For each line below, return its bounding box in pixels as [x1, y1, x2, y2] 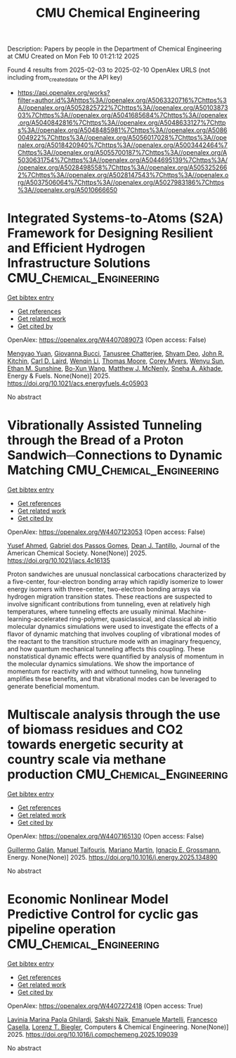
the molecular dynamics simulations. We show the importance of [7, 659, 195, 668]
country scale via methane [7, 751, 166, 767]
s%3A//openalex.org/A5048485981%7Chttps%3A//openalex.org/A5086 [17, 125, 228, 134]
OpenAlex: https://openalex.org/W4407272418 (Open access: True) [7, 1001, 204, 1010]
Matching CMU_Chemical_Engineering [7, 462, 219, 478]
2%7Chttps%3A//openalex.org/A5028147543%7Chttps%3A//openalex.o [17, 170, 229, 179]
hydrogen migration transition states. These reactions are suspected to [7, 592, 213, 601]
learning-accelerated [7, 614, 68, 623]
